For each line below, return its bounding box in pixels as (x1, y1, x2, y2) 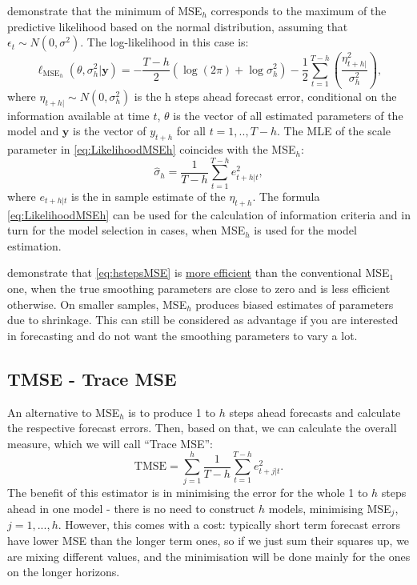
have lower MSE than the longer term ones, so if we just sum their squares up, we (7, 532, 410, 549)
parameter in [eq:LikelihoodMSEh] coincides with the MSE (7, 141, 296, 158)
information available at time (7, 106, 150, 123)
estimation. (7, 237, 62, 254)
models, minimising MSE (268, 500, 391, 517)
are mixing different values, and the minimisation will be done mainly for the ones (7, 547, 411, 564)
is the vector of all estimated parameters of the (173, 106, 403, 123)
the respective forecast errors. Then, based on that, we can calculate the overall (7, 419, 397, 436)
